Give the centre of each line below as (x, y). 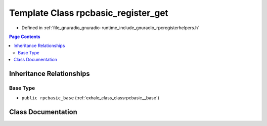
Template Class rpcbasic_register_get (89, 13)
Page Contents (25, 37)
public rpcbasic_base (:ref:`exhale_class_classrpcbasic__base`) (90, 98)
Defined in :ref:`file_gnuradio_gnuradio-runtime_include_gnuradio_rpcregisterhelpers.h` (111, 28)
